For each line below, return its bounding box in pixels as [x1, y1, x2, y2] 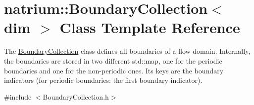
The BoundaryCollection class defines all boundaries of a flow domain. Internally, [4, 46, 251, 56]
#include [4, 91, 32, 102]
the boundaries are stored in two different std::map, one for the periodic [4, 55, 222, 66]
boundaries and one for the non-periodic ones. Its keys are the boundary [4, 65, 224, 75]
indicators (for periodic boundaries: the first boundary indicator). [4, 75, 203, 85]
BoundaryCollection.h [43, 91, 109, 102]
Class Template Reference [59, 17, 240, 37]
